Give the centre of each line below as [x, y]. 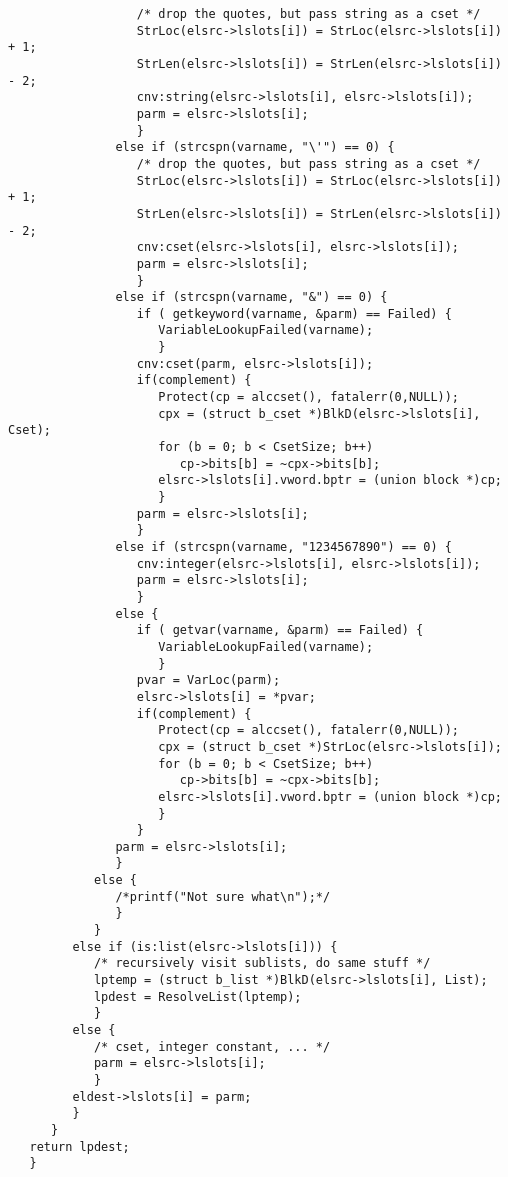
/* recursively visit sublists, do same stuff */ [262, 963]
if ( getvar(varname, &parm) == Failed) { [280, 630]
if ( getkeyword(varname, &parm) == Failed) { [294, 313]
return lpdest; [79, 1146]
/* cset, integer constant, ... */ [212, 1046]
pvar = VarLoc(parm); [208, 680]
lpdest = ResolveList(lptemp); [197, 996]
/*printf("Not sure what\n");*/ [223, 896]
